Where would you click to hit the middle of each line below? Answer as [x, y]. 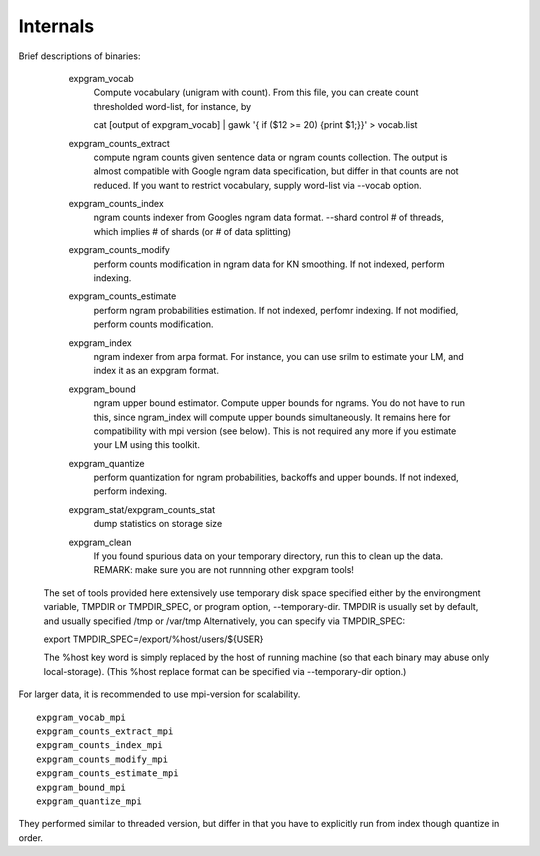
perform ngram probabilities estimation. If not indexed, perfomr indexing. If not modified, [276, 310]
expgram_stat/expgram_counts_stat [142, 509]
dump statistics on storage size [158, 524]
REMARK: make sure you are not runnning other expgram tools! [224, 570]
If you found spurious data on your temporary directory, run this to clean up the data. [268, 556]
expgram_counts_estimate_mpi [107, 773]
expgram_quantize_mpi [89, 801]
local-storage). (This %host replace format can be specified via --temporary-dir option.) [225, 671]
